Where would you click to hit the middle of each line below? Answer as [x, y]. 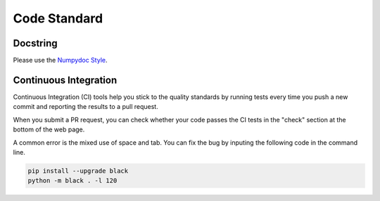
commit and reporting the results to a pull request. [85, 107]
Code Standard [58, 18]
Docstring [35, 43]
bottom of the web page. [49, 129]
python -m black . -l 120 [72, 181]
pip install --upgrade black [78, 171]
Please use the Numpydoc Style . [60, 60]
